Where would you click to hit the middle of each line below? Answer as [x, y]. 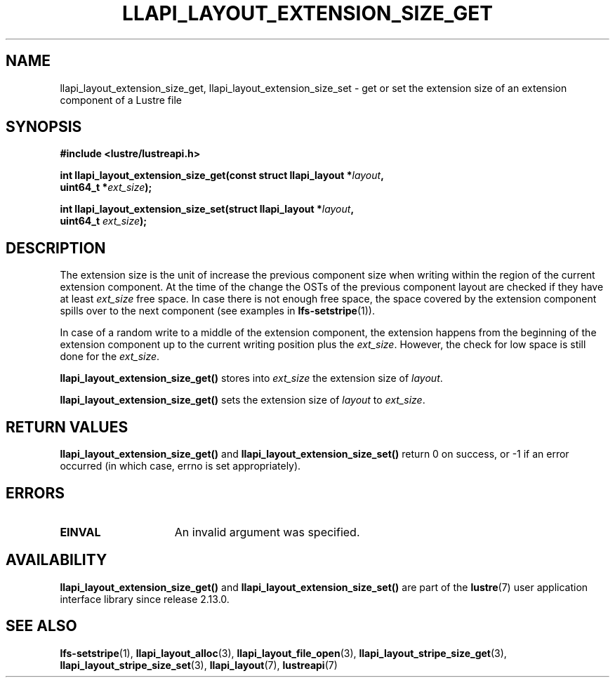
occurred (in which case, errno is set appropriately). [180, 466]
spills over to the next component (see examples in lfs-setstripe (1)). [217, 311]
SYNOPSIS [44, 127]
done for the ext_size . [110, 357]
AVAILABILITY [57, 560]
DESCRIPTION [56, 248]
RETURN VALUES [67, 427]
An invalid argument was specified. [267, 532]
